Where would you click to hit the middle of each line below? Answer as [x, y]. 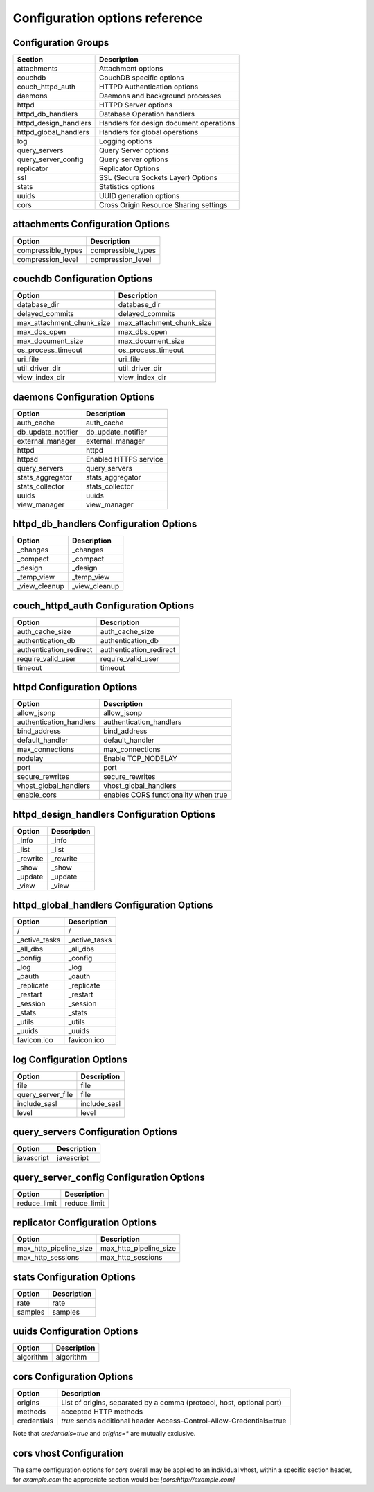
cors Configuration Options [73, 1377]
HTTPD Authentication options [149, 87]
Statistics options [127, 187]
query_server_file [45, 1094]
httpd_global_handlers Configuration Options [113, 905]
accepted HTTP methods [102, 1412]
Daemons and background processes [160, 96]
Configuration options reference [108, 18]
